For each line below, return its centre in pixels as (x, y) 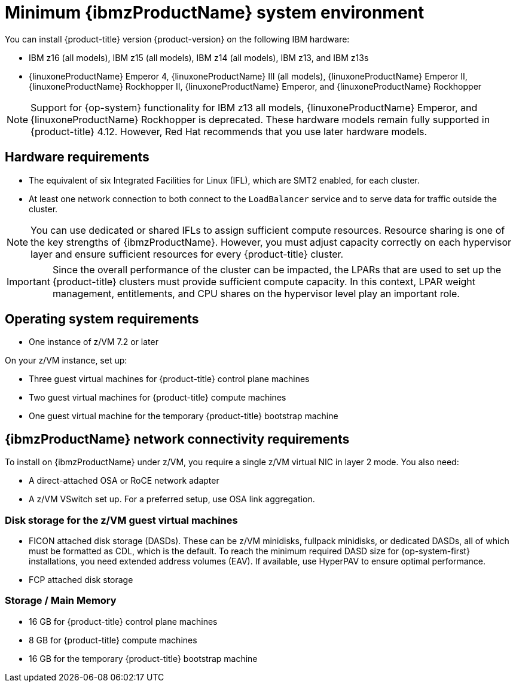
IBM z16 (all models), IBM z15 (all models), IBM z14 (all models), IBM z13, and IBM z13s (199, 57)
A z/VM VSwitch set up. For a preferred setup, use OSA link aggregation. (172, 499)
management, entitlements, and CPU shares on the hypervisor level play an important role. (256, 293)
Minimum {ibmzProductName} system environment (215, 13)
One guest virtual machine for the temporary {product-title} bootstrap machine (184, 416)
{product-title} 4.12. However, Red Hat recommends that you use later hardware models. (229, 131)
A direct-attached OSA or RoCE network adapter (124, 481)
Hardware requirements (77, 157)
